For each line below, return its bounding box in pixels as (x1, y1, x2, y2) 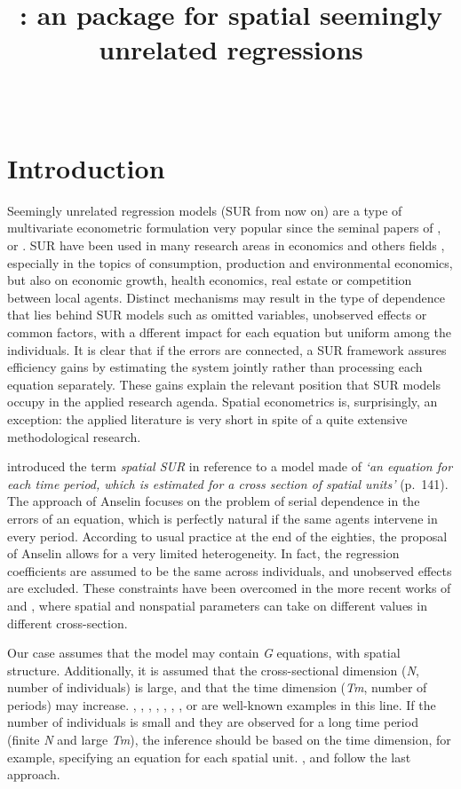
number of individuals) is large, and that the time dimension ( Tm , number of (7, 678, 427, 697)
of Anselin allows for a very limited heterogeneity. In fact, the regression (7, 544, 400, 563)
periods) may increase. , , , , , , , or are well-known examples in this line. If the (7, 695, 436, 714)
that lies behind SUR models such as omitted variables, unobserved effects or (7, 305, 427, 324)
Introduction (7, 149, 165, 185)
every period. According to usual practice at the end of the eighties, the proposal (7, 526, 448, 545)
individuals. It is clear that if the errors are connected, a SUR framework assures (7, 340, 447, 359)
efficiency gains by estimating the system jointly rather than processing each (7, 358, 423, 376)
